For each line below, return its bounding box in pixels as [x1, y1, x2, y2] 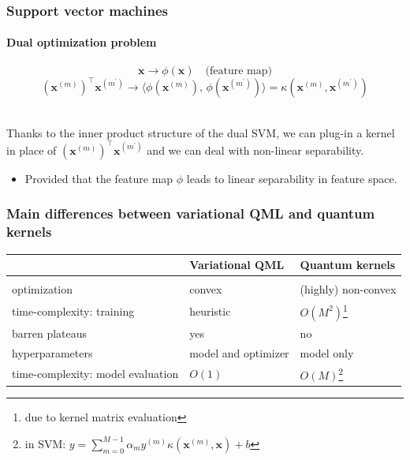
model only [300, 344, 354, 361]
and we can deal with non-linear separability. [147, 141, 364, 158]
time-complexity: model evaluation [12, 365, 179, 382]
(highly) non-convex [300, 281, 397, 297]
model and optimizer [189, 344, 289, 361]
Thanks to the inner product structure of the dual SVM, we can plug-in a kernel [6, 124, 395, 140]
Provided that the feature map [24, 170, 173, 186]
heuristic [189, 303, 231, 320]
